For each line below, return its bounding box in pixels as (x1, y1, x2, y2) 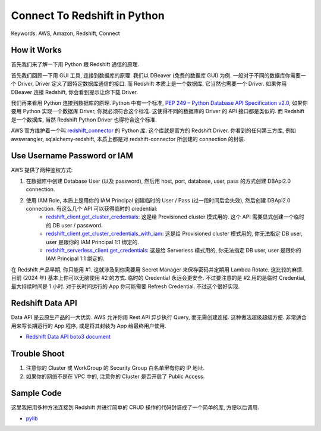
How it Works (11, 45, 62, 55)
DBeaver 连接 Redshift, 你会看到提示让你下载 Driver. (11, 88, 138, 95)
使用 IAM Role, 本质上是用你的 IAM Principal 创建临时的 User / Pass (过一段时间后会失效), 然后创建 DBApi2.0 (26, 196, 291, 204)
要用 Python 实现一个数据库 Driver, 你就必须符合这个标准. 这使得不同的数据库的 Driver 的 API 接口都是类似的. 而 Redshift (11, 108, 305, 115)
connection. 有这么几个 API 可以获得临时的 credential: (26, 205, 158, 213)
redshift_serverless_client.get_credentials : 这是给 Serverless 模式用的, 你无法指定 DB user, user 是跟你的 (46, 247, 301, 254)
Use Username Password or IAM (11, 151, 134, 161)
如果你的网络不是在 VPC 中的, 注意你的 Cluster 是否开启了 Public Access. (26, 373, 205, 380)
